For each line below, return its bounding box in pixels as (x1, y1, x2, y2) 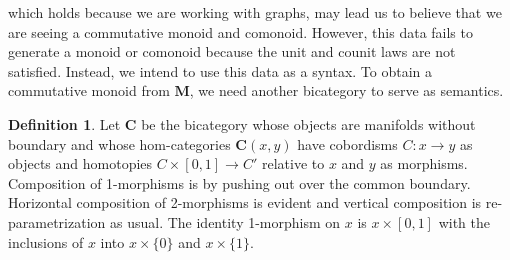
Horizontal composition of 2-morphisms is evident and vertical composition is (8, 192, 482, 213)
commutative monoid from (8, 80, 170, 101)
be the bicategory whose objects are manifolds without (141, 113, 476, 134)
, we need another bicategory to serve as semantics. (189, 80, 504, 101)
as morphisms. (380, 153, 468, 174)
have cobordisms (297, 133, 398, 154)
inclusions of (8, 231, 84, 252)
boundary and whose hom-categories (8, 133, 231, 154)
